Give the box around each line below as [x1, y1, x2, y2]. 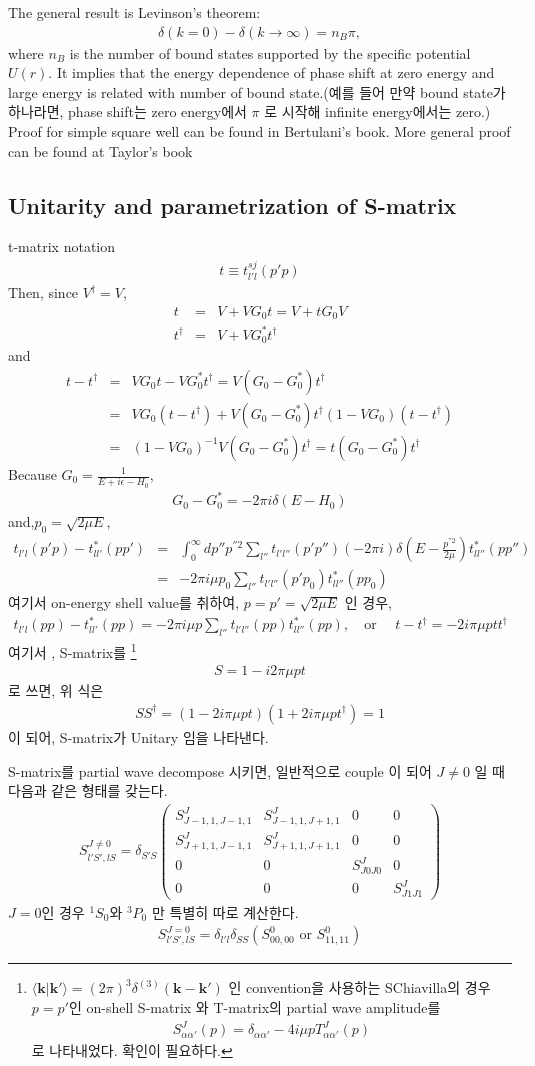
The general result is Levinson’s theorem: [8, 2, 261, 22]
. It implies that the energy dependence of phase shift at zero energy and [48, 62, 495, 83]
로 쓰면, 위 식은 [8, 680, 104, 701]
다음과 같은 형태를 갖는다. [8, 780, 168, 801]
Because [8, 464, 57, 484]
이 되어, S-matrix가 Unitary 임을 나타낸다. [8, 726, 269, 747]
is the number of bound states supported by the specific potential [69, 42, 471, 63]
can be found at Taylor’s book [8, 140, 193, 161]
